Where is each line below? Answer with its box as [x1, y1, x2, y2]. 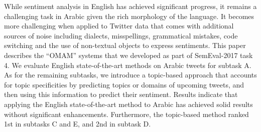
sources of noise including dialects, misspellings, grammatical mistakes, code [4, 30, 238, 40]
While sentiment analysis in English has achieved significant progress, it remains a [4, 1, 257, 11]
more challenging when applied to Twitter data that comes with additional [4, 20, 234, 31]
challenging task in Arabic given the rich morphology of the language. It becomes [4, 10, 254, 21]
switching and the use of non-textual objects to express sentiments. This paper [4, 40, 246, 50]
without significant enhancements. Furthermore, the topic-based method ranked [4, 108, 249, 119]
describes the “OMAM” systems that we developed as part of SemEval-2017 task [4, 49, 253, 60]
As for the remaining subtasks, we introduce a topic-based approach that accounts [4, 69, 257, 80]
